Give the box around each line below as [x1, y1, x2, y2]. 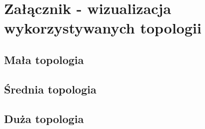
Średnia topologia [4, 81, 96, 96]
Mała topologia [4, 51, 84, 67]
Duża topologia [4, 110, 84, 126]
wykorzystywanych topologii [4, 17, 201, 38]
